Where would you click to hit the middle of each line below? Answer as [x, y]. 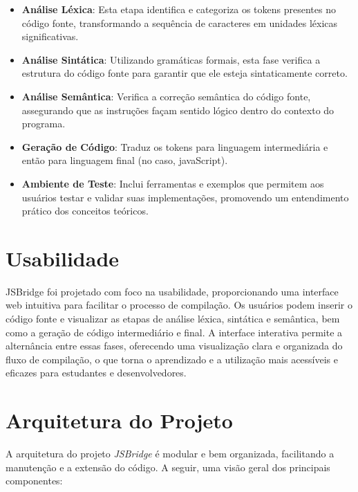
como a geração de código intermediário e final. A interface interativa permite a [174, 332]
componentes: [34, 481]
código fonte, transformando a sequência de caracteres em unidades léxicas [180, 22]
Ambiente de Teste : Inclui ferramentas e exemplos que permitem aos [173, 183]
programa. [44, 124]
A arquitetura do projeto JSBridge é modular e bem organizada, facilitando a [170, 454]
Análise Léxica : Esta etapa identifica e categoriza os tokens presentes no [179, 9]
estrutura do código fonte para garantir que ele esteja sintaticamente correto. [185, 73]
